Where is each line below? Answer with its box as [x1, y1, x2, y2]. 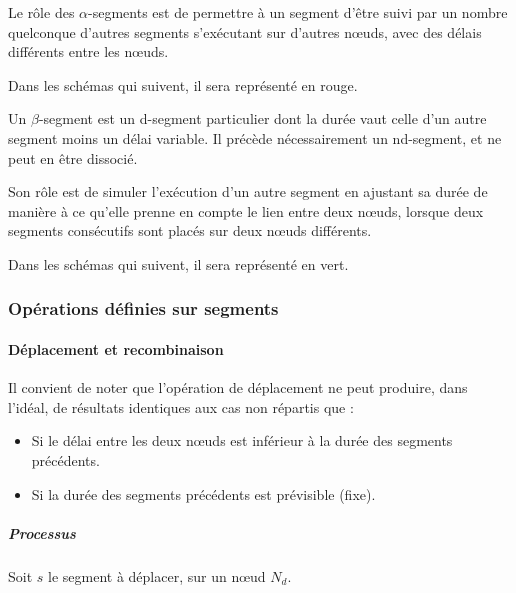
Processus [8, 522, 76, 543]
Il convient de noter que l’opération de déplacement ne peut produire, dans [8, 377, 468, 398]
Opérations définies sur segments [8, 296, 279, 321]
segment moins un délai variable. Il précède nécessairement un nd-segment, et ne [8, 127, 502, 148]
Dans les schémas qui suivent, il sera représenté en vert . [8, 253, 349, 274]
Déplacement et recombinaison [8, 338, 224, 359]
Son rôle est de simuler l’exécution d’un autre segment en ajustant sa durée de [8, 181, 488, 202]
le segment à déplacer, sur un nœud [48, 565, 266, 586]
